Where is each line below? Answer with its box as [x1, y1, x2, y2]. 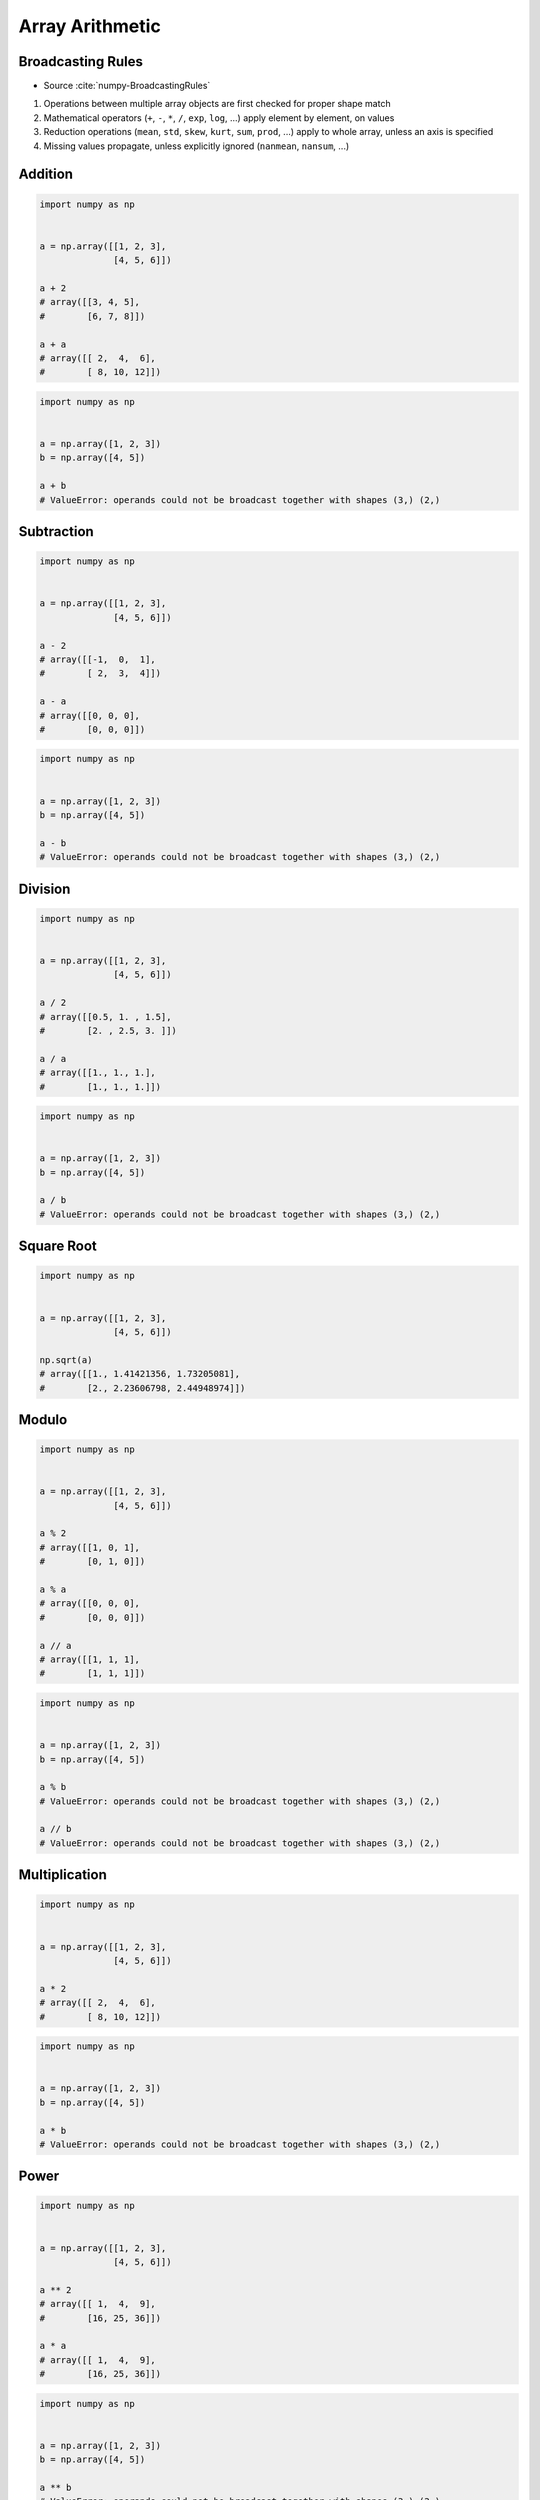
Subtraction [18, 523, 94, 540]
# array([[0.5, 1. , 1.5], [39, 1011, 172, 1022]
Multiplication [18, 1866, 107, 1884]
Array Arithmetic [18, 15, 162, 37]
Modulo [18, 1411, 68, 1428]
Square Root [18, 1238, 97, 1255]
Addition [18, 166, 74, 183]
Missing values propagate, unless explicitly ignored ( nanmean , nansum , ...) [43, 140, 350, 152]
